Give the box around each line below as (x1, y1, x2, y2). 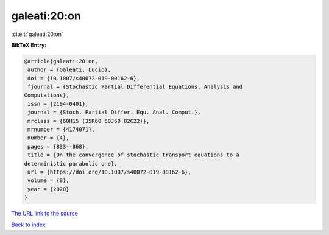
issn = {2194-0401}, (27, 100, 89, 107)
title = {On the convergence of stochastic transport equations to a (27, 152, 240, 158)
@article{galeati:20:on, (24, 58, 99, 65)
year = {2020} (27, 186, 69, 192)
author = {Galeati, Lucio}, (27, 66, 111, 73)
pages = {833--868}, (27, 143, 89, 150)
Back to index (11, 221, 46, 228)
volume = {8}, (27, 177, 69, 184)
